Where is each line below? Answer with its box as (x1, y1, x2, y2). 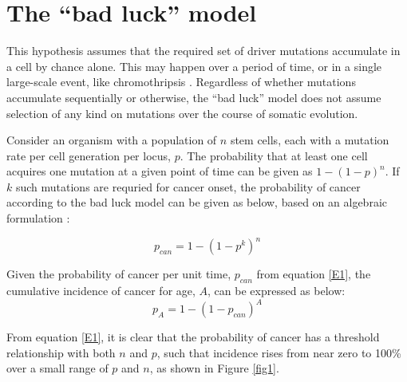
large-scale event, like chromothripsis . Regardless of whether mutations (6, 73, 356, 90)
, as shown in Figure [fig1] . (149, 360, 279, 376)
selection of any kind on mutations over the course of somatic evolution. (6, 104, 358, 121)
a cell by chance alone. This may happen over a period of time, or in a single (6, 57, 382, 74)
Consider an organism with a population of (6, 132, 217, 148)
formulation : (6, 210, 70, 226)
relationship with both (6, 344, 116, 360)
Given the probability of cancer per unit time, (6, 266, 231, 282)
